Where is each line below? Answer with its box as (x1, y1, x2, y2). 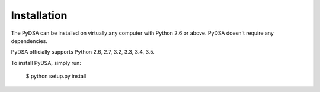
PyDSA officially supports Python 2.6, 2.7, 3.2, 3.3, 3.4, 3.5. (11, 48, 155, 55)
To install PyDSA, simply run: (11, 59, 81, 66)
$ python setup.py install (25, 73, 87, 80)
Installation (11, 9, 68, 22)
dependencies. (11, 37, 47, 44)
